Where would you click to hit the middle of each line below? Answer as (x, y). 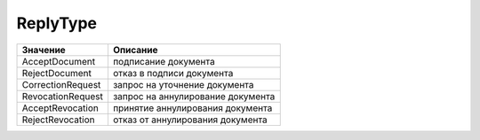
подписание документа (164, 61)
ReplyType (57, 23)
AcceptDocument (59, 61)
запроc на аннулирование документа (194, 96)
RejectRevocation (58, 120)
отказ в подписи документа (173, 73)
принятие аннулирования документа (192, 108)
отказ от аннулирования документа (190, 120)
